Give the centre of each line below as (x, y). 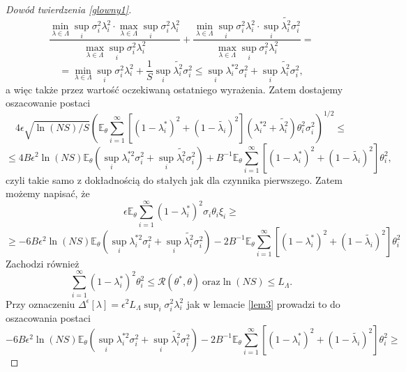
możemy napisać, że (48, 193)
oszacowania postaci (48, 318)
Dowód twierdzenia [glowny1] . (69, 9)
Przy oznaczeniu (40, 303)
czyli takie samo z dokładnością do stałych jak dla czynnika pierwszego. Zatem (174, 179)
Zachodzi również (43, 263)
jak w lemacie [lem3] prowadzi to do (263, 303)
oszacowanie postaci (48, 103)
